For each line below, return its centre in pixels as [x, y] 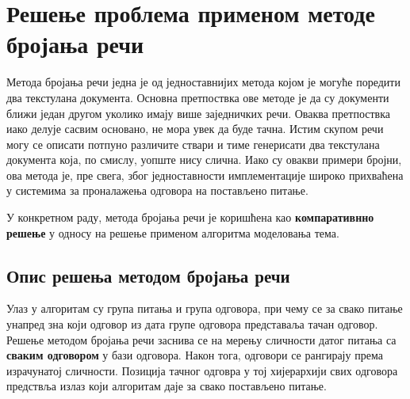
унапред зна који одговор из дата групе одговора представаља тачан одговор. [192, 324]
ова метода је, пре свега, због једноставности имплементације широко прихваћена [205, 175]
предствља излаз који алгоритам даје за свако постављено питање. [167, 386]
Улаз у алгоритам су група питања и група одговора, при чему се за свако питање [205, 308]
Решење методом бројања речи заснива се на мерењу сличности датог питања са [201, 339]
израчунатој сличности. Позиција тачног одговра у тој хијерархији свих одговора [202, 370]
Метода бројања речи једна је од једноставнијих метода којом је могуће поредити [203, 82]
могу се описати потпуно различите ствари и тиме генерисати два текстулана [193, 144]
